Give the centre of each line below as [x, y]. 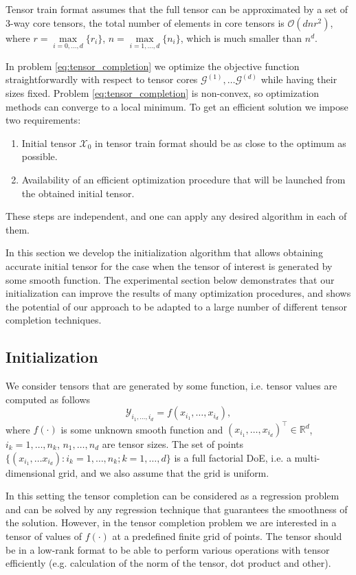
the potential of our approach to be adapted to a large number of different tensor [176, 306]
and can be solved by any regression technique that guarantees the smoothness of [177, 509]
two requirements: [43, 120]
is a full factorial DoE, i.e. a [233, 457]
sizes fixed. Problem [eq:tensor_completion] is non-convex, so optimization [163, 93]
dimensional [31, 472]
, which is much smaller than [241, 37]
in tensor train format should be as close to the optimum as [221, 143]
